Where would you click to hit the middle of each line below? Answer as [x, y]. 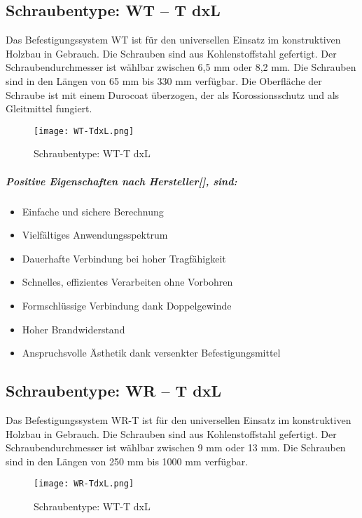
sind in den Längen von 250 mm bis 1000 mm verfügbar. [127, 461]
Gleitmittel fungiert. [49, 108]
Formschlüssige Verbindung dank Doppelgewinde [127, 305]
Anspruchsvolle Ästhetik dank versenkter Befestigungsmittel [151, 353]
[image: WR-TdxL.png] [84, 484]
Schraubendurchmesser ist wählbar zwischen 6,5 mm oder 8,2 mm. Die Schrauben [181, 67]
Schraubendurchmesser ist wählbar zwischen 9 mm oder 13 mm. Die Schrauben [176, 447]
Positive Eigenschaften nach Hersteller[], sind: [121, 181]
